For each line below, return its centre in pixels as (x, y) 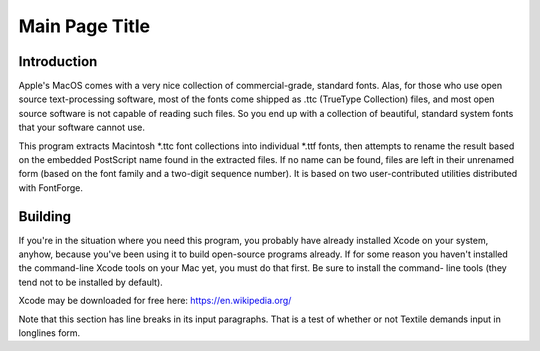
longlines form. (49, 333)
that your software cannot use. (81, 127)
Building (45, 216)
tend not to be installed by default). (91, 282)
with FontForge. (51, 187)
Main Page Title (84, 26)
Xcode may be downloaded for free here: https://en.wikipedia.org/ (155, 301)
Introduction (58, 61)
